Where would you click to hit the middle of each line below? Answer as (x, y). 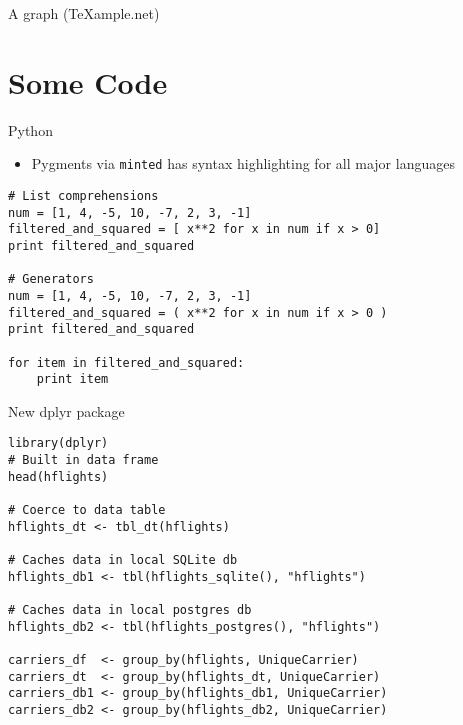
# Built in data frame (83, 460)
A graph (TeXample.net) (84, 13)
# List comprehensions (83, 195)
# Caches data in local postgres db (130, 610)
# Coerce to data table (87, 510)
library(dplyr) (58, 443)
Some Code (88, 81)
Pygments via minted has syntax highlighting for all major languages (243, 163)
